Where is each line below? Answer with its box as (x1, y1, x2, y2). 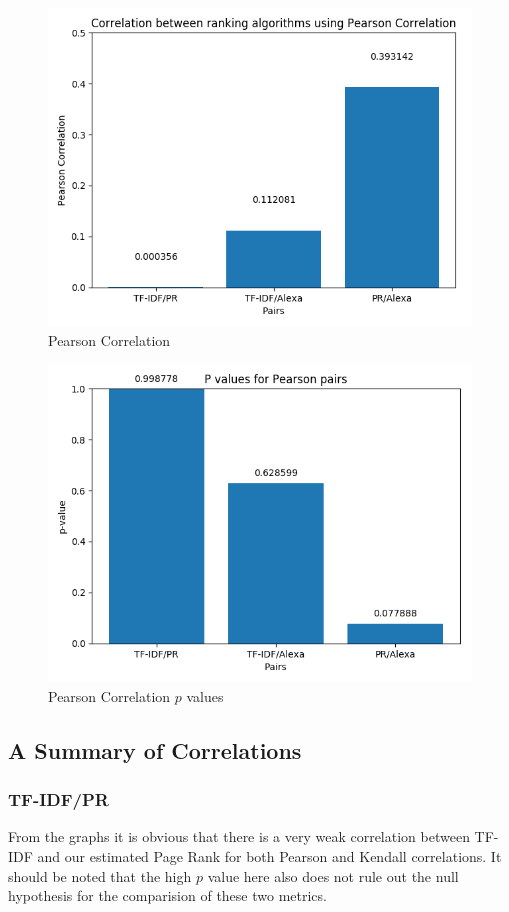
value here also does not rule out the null (207, 865, 459, 886)
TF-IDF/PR (8, 787, 109, 812)
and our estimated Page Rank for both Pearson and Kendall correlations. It (37, 845, 502, 866)
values (186, 685, 224, 706)
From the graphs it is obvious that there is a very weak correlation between (8, 826, 470, 847)
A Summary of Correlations (8, 734, 302, 765)
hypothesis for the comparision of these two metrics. (8, 885, 327, 906)
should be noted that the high (8, 865, 192, 886)
